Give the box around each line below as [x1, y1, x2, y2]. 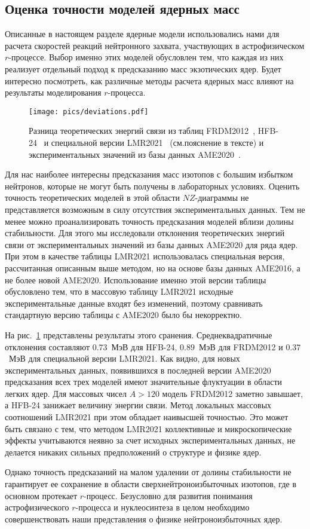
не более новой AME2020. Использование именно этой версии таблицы [5, 273, 266, 286]
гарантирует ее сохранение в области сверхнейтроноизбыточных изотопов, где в [5, 478, 297, 490]
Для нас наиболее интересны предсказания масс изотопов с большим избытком [5, 168, 293, 181]
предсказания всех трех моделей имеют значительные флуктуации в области [5, 375, 283, 388]
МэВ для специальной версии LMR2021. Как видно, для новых [8, 352, 240, 365]
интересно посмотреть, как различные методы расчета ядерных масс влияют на [5, 74, 294, 87]
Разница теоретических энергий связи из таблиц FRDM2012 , [29, 124, 256, 137]
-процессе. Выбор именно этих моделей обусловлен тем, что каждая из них [8, 51, 284, 63]
